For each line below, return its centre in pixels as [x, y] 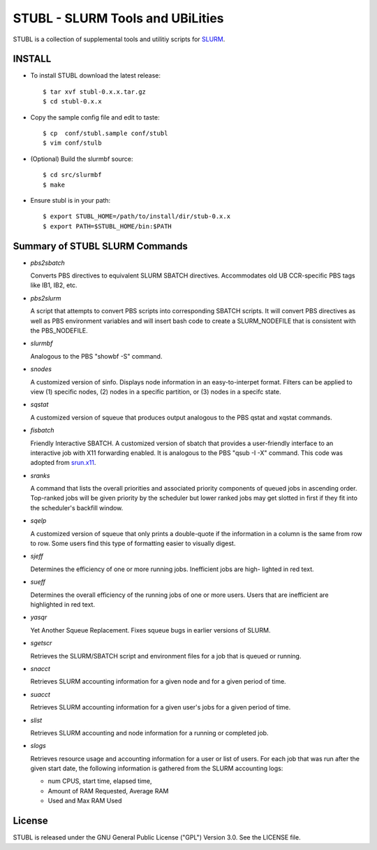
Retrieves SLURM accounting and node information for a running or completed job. [149, 733]
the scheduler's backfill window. [77, 507]
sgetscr [41, 643]
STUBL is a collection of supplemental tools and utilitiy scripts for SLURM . [119, 39]
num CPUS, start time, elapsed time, [100, 781]
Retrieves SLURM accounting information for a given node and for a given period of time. [158, 682]
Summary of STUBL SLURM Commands [101, 246]
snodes [41, 369]
